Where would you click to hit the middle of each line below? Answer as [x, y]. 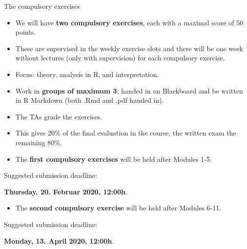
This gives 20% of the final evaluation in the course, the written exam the [126, 133]
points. [26, 32]
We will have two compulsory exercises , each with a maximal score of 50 [129, 22]
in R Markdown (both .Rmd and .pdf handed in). [90, 100]
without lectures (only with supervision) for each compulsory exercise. [120, 58]
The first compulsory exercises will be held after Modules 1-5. [113, 159]
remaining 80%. [39, 142]
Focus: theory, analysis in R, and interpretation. [87, 74]
